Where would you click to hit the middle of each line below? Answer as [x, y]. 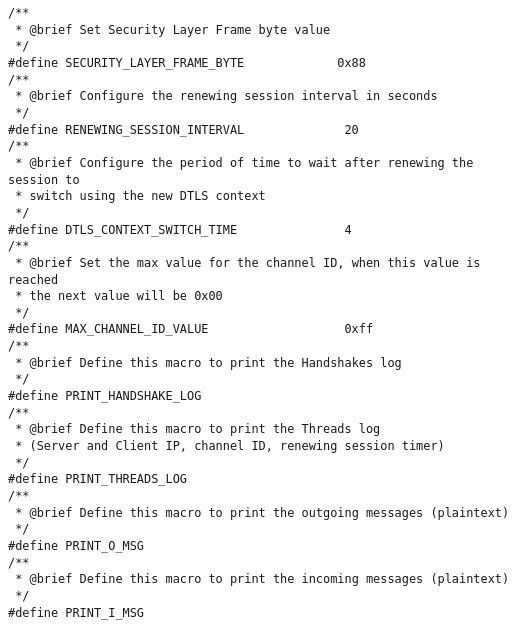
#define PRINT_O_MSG [76, 546]
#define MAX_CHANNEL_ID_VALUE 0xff [191, 329]
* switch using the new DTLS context [140, 196]
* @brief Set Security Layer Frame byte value [173, 29]
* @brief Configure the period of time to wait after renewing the [244, 162]
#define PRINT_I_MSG [76, 612]
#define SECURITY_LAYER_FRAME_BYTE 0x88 [187, 62]
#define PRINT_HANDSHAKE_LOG [105, 396]
